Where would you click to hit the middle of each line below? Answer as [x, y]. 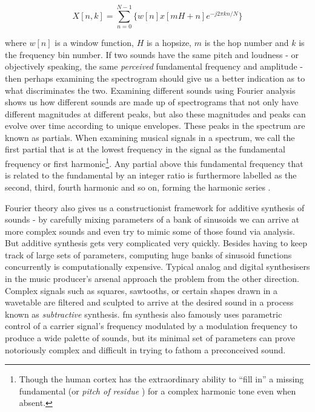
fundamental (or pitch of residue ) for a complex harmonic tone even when [157, 391]
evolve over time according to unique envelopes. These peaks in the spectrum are [155, 126]
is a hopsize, [169, 43]
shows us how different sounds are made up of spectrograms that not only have [152, 102]
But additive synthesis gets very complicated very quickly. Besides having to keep [156, 243]
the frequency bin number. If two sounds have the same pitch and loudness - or [152, 54]
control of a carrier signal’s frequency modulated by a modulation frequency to [151, 326]
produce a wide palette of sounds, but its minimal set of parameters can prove [150, 338]
